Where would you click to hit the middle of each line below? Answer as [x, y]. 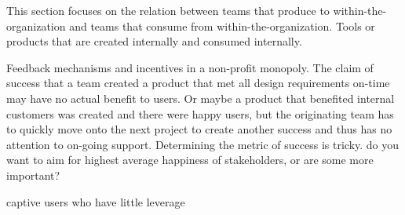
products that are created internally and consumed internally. [154, 41]
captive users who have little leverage [96, 201]
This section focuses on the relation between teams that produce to [168, 10]
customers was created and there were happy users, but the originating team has [200, 113]
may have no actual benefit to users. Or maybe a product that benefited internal [201, 98]
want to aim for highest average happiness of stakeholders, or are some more [190, 160]
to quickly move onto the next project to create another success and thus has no [199, 129]
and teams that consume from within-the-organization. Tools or [222, 26]
